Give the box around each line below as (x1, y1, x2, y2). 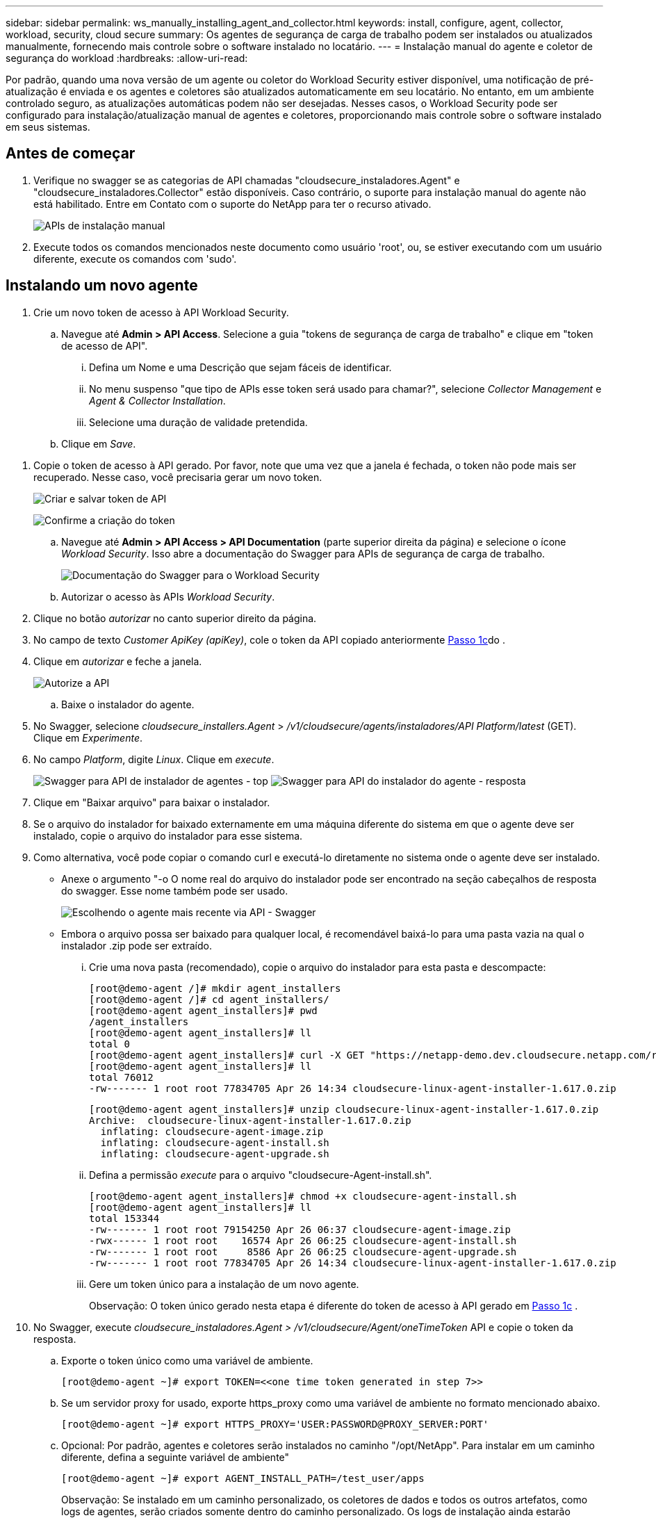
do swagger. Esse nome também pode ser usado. (61, 884, 288, 897)
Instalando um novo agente (6, 277, 198, 295)
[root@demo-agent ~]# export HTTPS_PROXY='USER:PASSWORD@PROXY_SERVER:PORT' (61, 1418, 489, 1430)
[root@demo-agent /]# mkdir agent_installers (89, 982, 341, 994)
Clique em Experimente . (33, 731, 143, 744)
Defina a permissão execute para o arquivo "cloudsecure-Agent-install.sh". (89, 1168, 432, 1181)
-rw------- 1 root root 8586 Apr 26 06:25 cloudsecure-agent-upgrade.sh (89, 1246, 517, 1257)
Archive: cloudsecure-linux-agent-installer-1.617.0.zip (89, 1114, 411, 1126)
